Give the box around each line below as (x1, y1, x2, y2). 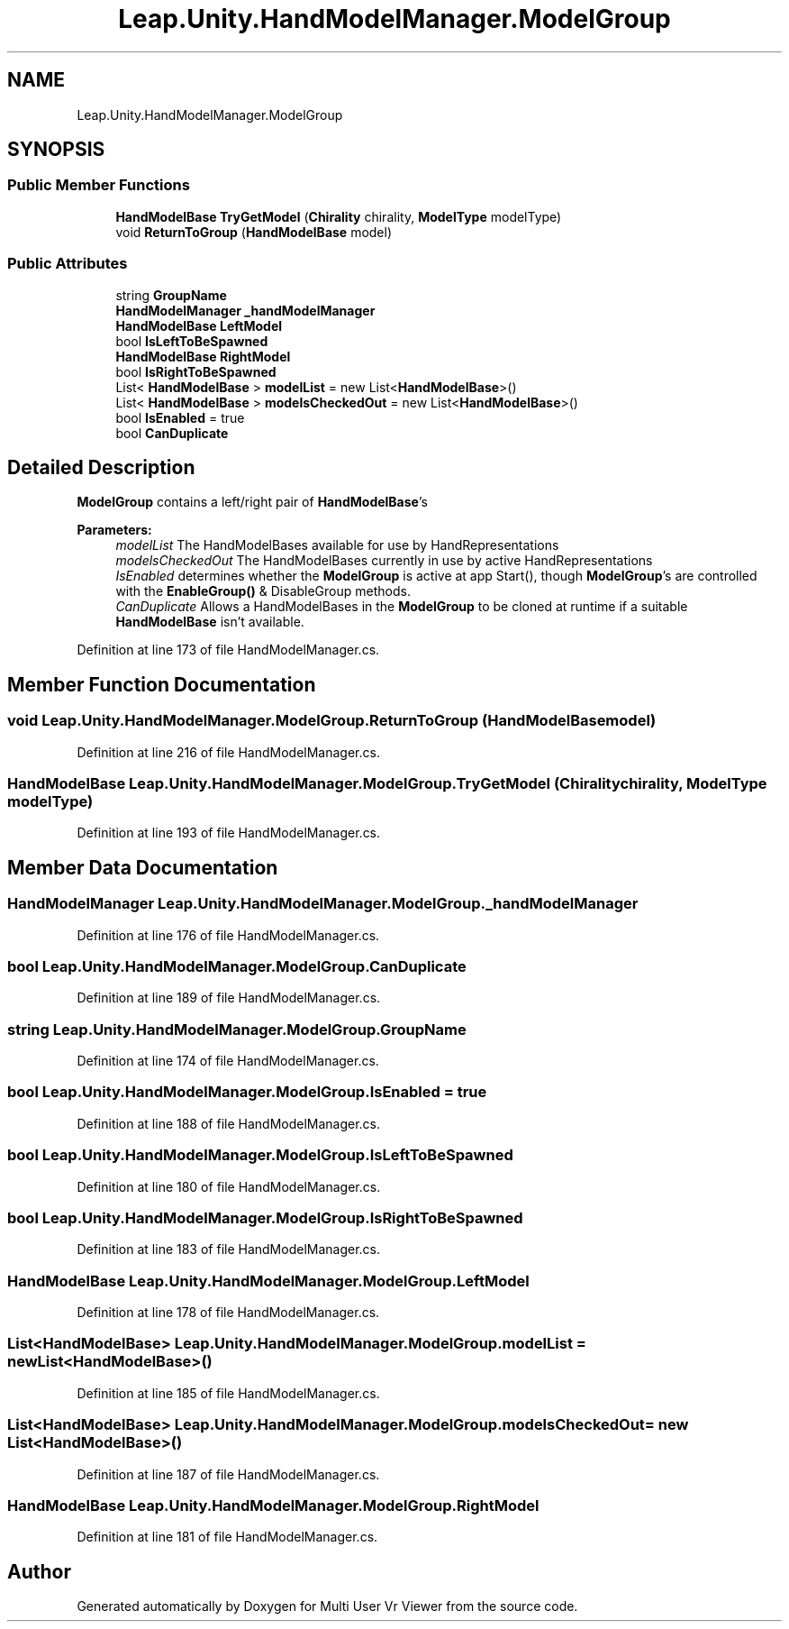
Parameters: (77, 522, 152, 538)
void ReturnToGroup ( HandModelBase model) (115, 224, 393, 240)
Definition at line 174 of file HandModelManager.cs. (77, 1053, 379, 1069)
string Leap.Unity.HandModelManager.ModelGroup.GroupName (7, 1020, 467, 1039)
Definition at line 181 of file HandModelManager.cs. (77, 1529, 378, 1545)
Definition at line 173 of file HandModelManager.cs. (77, 642, 380, 658)
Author (7, 1560, 71, 1583)
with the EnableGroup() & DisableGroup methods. (115, 583, 411, 599)
